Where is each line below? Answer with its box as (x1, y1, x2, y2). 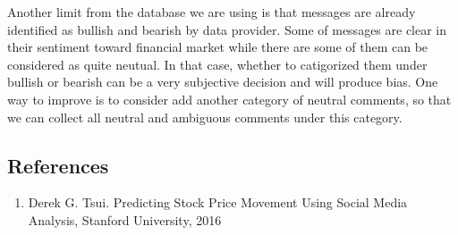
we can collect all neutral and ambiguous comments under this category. (7, 107, 403, 126)
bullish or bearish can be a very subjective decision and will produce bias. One (7, 72, 438, 91)
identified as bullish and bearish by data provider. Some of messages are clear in (7, 20, 447, 38)
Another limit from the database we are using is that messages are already (7, 3, 416, 21)
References (7, 151, 109, 179)
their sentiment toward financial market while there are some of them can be (7, 38, 428, 56)
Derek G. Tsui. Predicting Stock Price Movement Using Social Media (28, 193, 408, 212)
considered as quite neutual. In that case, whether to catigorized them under (7, 55, 428, 73)
